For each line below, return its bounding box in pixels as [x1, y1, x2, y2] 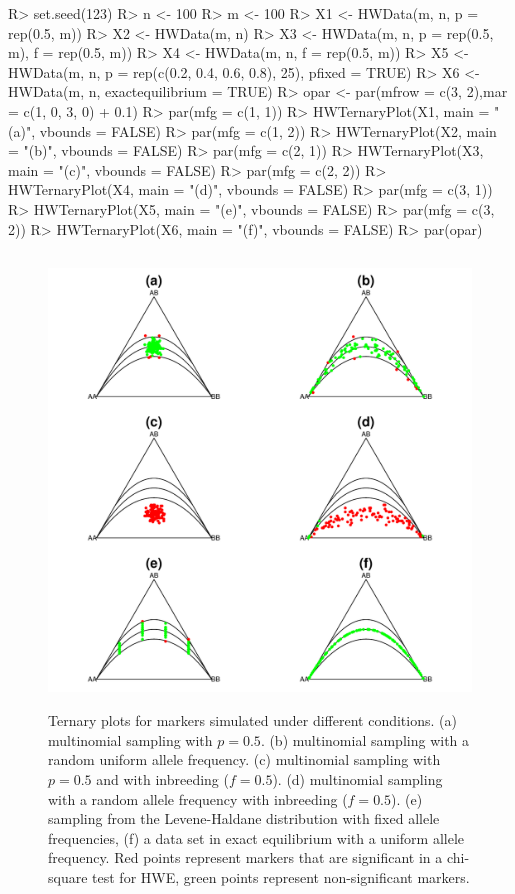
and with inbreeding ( [96, 769, 229, 790]
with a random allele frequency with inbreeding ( [48, 788, 348, 809]
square [48, 867, 88, 887]
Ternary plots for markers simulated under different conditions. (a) [48, 710, 457, 731]
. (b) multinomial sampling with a [260, 729, 470, 750]
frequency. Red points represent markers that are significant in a [48, 847, 443, 868]
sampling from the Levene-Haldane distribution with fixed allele [48, 808, 440, 829]
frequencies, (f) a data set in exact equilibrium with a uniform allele [48, 827, 465, 848]
